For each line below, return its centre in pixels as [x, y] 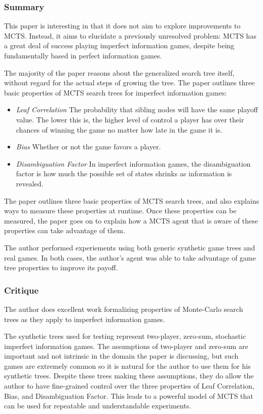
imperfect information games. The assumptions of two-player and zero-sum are [126, 346]
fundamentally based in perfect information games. [83, 55]
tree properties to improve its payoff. [61, 267]
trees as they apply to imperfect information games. [85, 319]
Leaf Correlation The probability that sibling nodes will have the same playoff [137, 109]
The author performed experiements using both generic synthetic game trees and [130, 247]
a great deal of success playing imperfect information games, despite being [119, 45]
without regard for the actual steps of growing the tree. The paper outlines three [129, 83]
